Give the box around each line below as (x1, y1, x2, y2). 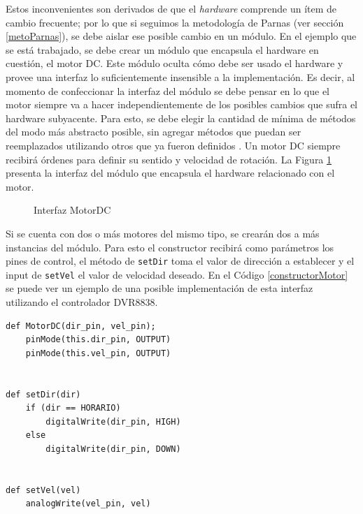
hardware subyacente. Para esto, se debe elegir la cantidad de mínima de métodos (6, 110, 356, 125)
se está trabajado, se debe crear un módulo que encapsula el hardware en (6, 42, 319, 57)
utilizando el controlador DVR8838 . (6, 295, 158, 309)
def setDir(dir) (6, 389, 81, 399)
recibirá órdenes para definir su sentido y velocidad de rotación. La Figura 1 (6, 152, 332, 166)
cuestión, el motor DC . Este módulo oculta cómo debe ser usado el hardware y (6, 56, 343, 71)
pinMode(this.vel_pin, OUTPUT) (25, 348, 171, 358)
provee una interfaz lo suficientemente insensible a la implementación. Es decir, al (6, 69, 355, 84)
